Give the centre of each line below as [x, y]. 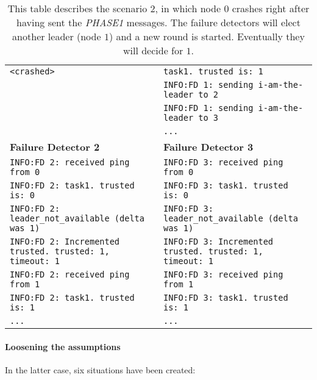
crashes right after [271, 8]
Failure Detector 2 [55, 147]
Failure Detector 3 [208, 147]
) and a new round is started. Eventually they [207, 36]
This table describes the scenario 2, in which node [114, 8]
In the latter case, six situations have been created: [100, 369]
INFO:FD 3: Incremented [219, 242]
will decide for [153, 50]
